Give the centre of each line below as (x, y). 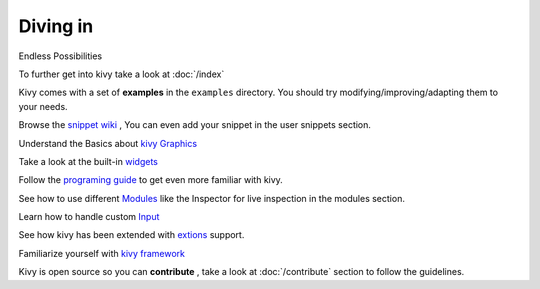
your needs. (43, 106)
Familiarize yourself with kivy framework (101, 253)
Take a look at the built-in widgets (88, 161)
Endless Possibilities (60, 56)
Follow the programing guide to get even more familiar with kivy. (151, 180)
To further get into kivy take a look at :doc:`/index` (121, 74)
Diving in (56, 26)
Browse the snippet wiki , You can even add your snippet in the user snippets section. (195, 125)
